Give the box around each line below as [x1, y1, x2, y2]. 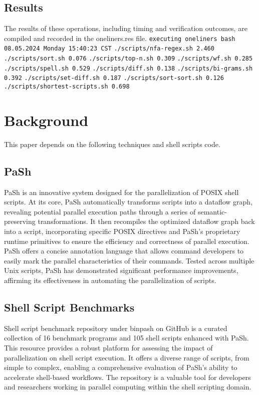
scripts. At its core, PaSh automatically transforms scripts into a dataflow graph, [4, 196, 253, 207]
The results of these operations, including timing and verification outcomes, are [4, 23, 247, 33]
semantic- [197, 206, 227, 216]
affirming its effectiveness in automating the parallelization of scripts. [4, 275, 216, 285]
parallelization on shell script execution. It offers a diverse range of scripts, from [4, 352, 249, 362]
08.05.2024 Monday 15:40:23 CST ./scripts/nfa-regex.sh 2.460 [4, 45, 214, 52]
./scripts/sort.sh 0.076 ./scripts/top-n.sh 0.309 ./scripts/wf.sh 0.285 [4, 55, 253, 62]
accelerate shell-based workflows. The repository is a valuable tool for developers [4, 371, 251, 382]
